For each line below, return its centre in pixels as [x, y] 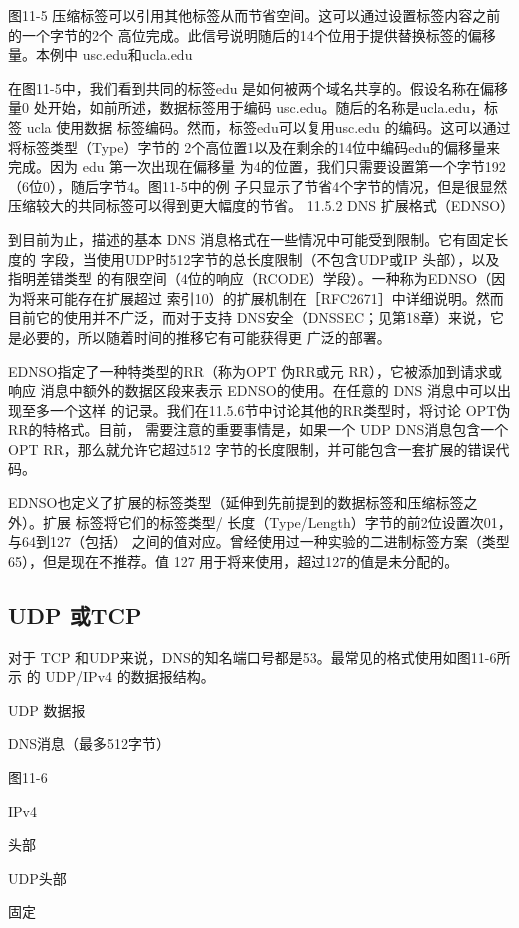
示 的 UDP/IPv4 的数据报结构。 [111, 676]
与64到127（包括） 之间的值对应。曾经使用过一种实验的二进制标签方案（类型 [259, 541]
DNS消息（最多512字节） [89, 743]
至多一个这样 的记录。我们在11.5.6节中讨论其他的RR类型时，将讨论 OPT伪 [266, 409]
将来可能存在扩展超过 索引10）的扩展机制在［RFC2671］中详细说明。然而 [262, 297]
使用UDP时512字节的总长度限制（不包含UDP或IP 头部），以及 [298, 258]
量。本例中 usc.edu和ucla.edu [100, 54]
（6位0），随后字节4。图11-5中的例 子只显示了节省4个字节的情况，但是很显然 [258, 185]
